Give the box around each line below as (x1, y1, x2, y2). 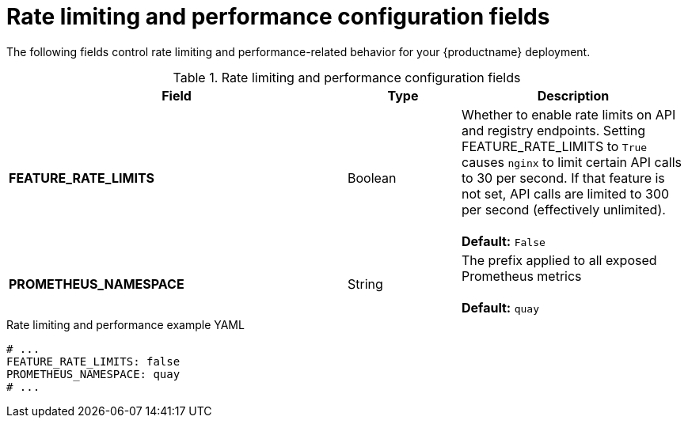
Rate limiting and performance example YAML (6, 317, 245, 331)
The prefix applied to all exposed (461, 252, 657, 268)
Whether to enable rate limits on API (461, 106, 676, 123)
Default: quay (461, 299, 539, 316)
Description (537, 87, 610, 104)
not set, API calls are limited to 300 (461, 185, 670, 202)
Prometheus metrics (461, 267, 582, 284)
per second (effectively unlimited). (461, 201, 666, 218)
